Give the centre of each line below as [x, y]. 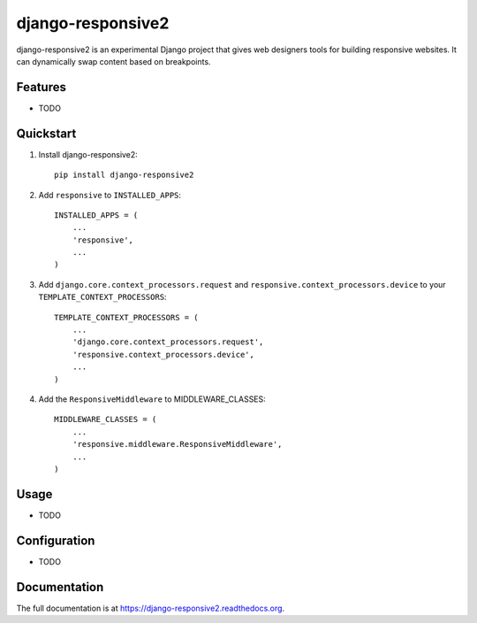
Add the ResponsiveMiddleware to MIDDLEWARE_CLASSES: [152, 399]
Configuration [56, 540]
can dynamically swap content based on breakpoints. [114, 61]
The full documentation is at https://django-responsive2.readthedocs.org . [151, 608]
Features [41, 87]
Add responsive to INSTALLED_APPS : [110, 195]
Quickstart [46, 133]
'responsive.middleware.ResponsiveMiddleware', [177, 444]
